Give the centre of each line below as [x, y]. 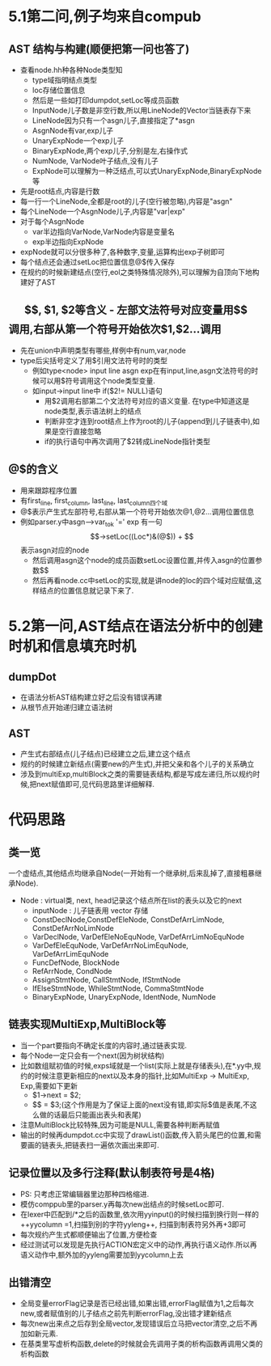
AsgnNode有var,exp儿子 [73, 131]
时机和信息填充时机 [72, 647]
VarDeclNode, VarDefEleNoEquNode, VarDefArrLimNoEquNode [138, 937]
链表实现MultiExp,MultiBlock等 [87, 1024]
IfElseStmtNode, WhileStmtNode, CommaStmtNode [118, 988]
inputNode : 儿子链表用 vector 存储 [90, 911]
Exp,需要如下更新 [49, 1085]
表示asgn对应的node [55, 550]
